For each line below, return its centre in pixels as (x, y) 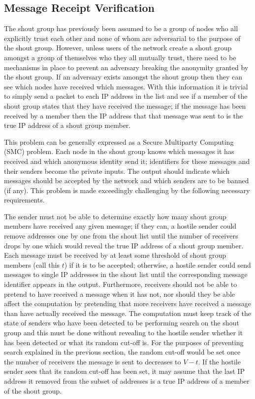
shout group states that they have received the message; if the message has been (125, 105)
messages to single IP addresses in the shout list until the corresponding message (126, 274)
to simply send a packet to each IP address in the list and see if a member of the (126, 96)
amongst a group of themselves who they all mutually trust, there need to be (120, 57)
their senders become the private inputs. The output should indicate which (117, 171)
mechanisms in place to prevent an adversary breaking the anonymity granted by (126, 67)
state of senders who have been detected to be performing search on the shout (122, 323)
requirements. (24, 200)
